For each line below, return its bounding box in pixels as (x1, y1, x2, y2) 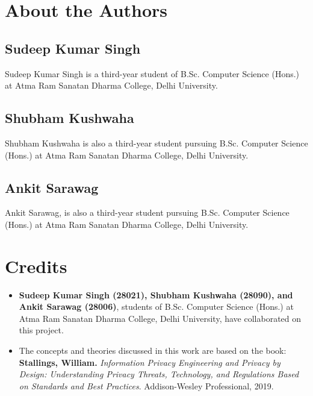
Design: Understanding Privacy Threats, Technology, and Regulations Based (19, 368, 299, 380)
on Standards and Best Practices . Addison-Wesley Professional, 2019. (19, 379, 274, 392)
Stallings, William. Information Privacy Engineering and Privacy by (19, 356, 280, 368)
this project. (19, 324, 64, 336)
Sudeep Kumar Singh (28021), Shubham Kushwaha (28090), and (19, 288, 293, 301)
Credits (5, 253, 67, 278)
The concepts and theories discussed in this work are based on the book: (19, 344, 287, 357)
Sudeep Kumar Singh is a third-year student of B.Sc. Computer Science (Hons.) (5, 67, 300, 80)
